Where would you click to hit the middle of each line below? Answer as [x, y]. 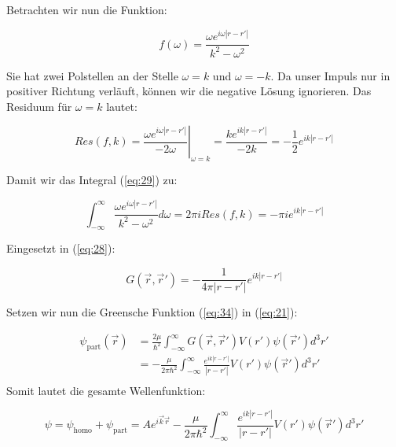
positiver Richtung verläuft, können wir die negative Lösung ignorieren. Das [189, 91]
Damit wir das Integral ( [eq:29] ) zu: [92, 180]
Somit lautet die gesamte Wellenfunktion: [106, 390]
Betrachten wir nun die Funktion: [87, 9]
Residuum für [39, 106]
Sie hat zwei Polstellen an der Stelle [92, 75]
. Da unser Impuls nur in [330, 75]
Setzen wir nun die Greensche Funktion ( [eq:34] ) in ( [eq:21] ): [152, 312]
